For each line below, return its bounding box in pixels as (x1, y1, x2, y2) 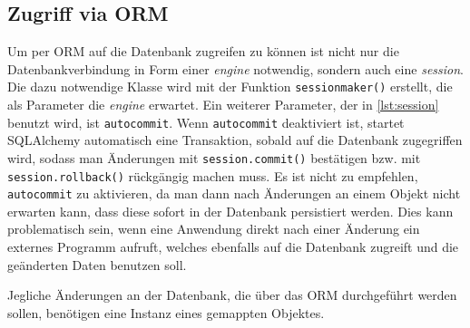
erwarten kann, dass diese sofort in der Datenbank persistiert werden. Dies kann (7, 201, 454, 220)
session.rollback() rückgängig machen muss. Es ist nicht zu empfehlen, (7, 166, 418, 185)
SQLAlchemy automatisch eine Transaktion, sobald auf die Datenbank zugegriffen (7, 130, 463, 150)
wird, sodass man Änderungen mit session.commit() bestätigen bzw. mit (7, 148, 421, 167)
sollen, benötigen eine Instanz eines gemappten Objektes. (7, 303, 325, 322)
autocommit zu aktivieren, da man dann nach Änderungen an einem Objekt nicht (7, 184, 461, 203)
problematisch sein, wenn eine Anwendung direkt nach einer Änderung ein (7, 219, 420, 238)
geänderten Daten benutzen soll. (7, 255, 187, 274)
